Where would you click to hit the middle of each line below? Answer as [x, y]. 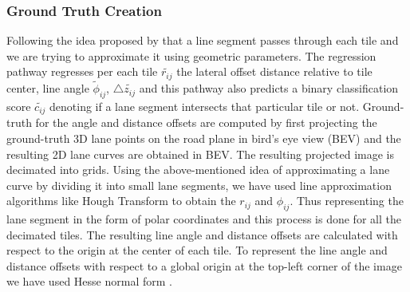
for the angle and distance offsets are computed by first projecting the [206, 122]
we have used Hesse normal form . [89, 281]
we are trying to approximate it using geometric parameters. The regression [191, 55]
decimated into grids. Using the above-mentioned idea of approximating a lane [198, 170]
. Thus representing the [347, 201]
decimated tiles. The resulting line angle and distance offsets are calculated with [202, 234]
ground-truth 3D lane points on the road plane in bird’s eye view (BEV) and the [204, 138]
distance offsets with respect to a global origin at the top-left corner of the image [204, 265]
